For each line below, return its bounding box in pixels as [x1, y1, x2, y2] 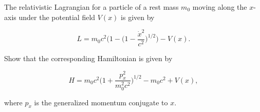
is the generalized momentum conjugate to [34, 97, 168, 107]
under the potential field [18, 11, 96, 22]
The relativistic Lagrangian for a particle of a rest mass [4, 2, 179, 12]
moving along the [192, 2, 247, 12]
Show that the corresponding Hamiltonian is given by [4, 52, 173, 63]
